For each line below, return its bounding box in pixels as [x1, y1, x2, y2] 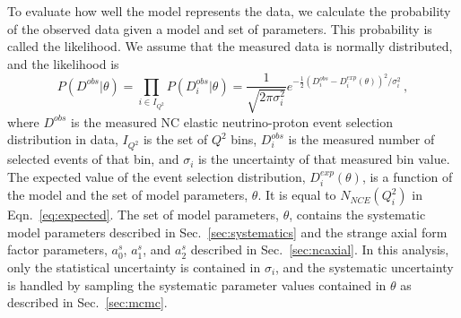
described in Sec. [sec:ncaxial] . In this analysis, [190, 240, 449, 259]
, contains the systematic [289, 205, 426, 224]
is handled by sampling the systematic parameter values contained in [7, 275, 387, 294]
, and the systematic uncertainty [275, 257, 454, 276]
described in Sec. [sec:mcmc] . [7, 293, 168, 312]
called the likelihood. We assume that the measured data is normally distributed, [7, 37, 453, 56]
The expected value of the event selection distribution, [7, 167, 306, 185]
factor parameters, [7, 240, 108, 259]
